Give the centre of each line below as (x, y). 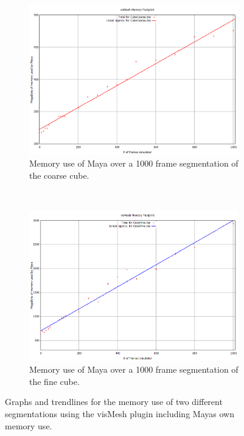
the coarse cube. (59, 175)
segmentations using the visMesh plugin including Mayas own (120, 414)
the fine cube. (54, 381)
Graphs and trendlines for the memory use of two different (114, 402)
